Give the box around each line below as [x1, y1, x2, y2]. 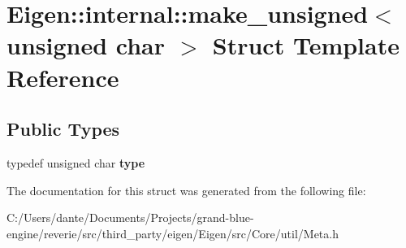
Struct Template [212, 28, 400, 62]
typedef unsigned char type [6, 154, 145, 171]
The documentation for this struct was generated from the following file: [6, 181, 366, 198]
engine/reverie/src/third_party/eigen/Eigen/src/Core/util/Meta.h [6, 224, 339, 241]
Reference [6, 60, 119, 94]
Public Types [6, 116, 120, 141]
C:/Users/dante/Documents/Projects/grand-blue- [6, 209, 254, 226]
